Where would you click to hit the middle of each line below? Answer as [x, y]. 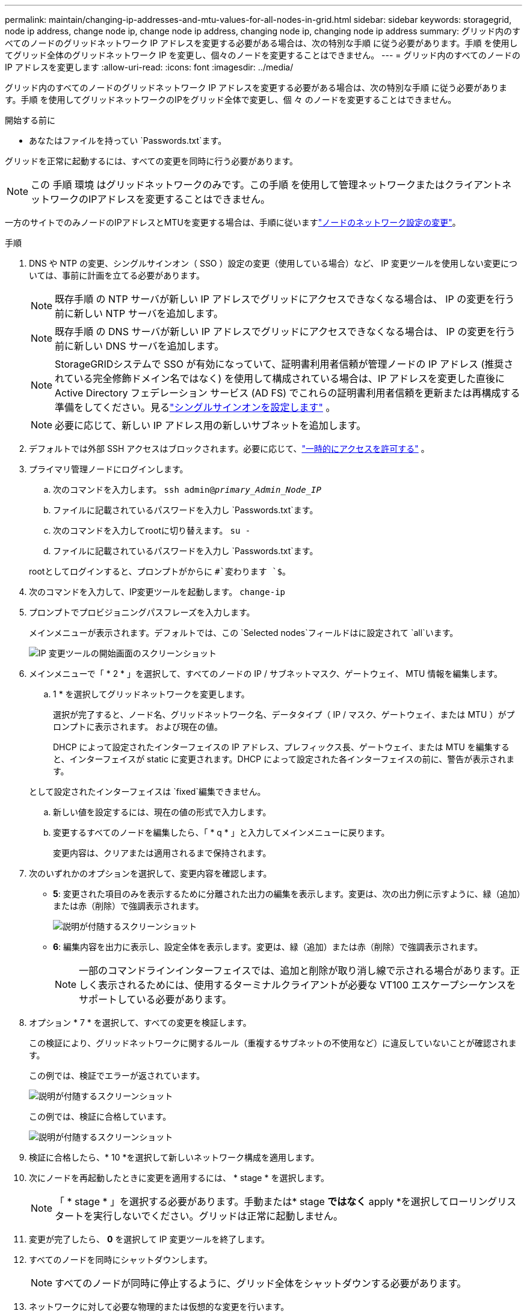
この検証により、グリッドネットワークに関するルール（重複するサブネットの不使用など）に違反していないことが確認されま [273, 1043]
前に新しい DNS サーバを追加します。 [140, 346]
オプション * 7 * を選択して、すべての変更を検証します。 [140, 1023]
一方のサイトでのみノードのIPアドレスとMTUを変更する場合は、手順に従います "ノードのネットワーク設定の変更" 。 [233, 222]
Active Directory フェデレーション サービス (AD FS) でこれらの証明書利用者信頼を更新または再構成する [288, 393]
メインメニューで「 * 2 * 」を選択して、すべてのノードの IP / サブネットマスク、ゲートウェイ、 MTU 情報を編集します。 [266, 674]
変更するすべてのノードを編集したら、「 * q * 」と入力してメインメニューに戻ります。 [221, 832]
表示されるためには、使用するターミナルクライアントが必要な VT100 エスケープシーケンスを [307, 985]
